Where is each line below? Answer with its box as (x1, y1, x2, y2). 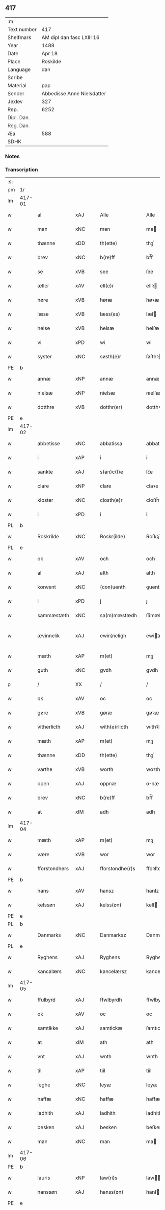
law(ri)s (100, 1175, 118, 1181)
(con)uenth (100, 584, 126, 590)
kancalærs (37, 968, 62, 975)
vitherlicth (37, 724, 61, 730)
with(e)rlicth (100, 724, 129, 730)
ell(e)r (100, 282, 114, 289)
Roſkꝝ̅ (146, 533, 160, 540)
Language (7, 66, 31, 73)
